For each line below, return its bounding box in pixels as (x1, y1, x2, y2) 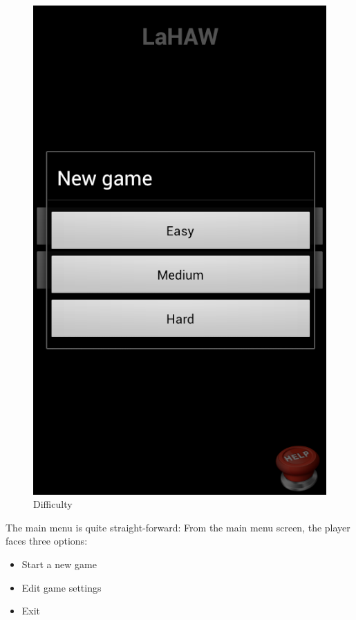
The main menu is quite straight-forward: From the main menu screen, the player (6, 520, 350, 534)
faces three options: (6, 534, 88, 548)
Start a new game (21, 557, 97, 572)
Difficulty (33, 497, 73, 511)
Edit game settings (21, 580, 102, 594)
